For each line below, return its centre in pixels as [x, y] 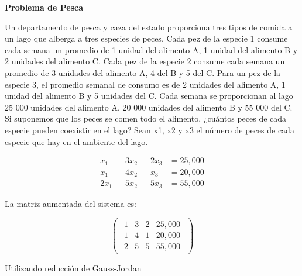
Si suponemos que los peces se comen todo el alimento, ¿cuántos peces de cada [146, 118]
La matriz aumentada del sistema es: [71, 203]
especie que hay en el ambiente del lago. [76, 141]
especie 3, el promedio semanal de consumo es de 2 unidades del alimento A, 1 [145, 84]
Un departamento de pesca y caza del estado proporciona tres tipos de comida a [149, 27]
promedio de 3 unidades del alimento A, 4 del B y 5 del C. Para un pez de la [143, 72]
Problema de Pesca [44, 7]
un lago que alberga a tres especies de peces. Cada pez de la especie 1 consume [146, 38]
